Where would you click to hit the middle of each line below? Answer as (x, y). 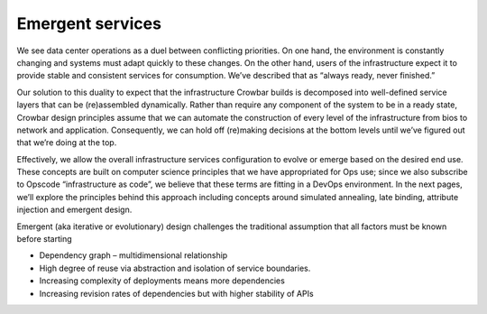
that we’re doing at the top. (67, 143)
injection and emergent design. (74, 210)
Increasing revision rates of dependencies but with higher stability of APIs (177, 293)
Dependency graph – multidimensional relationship (133, 255)
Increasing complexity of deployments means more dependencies (162, 281)
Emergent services (89, 23)
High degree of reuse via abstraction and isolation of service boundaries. (175, 268)
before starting (44, 239)
